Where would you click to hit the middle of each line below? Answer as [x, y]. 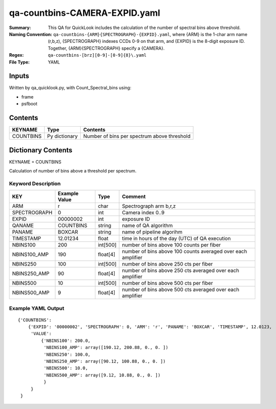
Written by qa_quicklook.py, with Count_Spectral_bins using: [70, 88]
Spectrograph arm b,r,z [149, 206]
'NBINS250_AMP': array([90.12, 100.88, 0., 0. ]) [105, 361]
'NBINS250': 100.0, [67, 354]
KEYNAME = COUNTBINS [35, 162]
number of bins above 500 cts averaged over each [181, 290]
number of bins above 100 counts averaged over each [185, 251]
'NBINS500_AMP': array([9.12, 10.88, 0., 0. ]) [102, 375]
